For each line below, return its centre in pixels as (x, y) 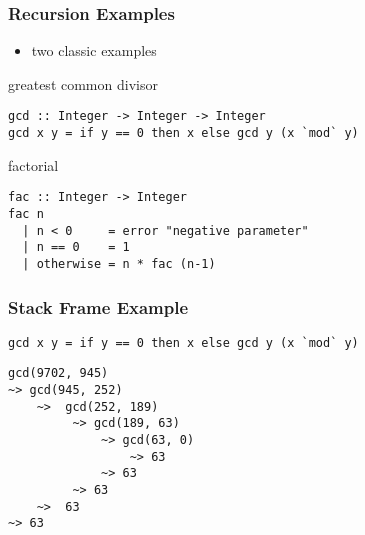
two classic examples (94, 50)
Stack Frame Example (98, 306)
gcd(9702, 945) (58, 373)
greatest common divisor (83, 83)
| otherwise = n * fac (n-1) (119, 263)
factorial (33, 164)
